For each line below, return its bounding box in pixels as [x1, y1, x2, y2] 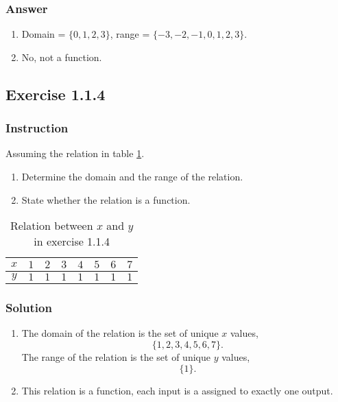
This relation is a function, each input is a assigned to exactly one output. [21, 383, 333, 397]
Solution [5, 299, 52, 316]
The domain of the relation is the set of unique [21, 326, 219, 340]
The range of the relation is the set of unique [21, 350, 210, 364]
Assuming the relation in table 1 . [5, 146, 145, 161]
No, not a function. [21, 49, 102, 64]
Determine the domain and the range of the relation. [21, 169, 243, 183]
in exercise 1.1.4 [34, 233, 110, 250]
